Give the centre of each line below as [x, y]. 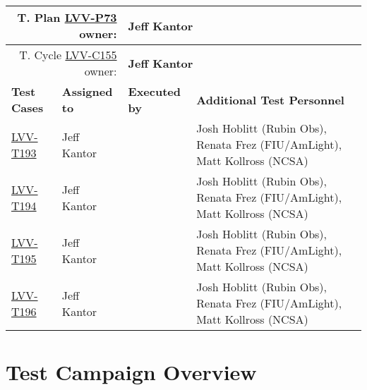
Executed [155, 91]
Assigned [87, 91]
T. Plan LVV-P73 [67, 17]
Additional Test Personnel [270, 99]
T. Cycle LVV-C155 [68, 55]
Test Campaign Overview [131, 372]
